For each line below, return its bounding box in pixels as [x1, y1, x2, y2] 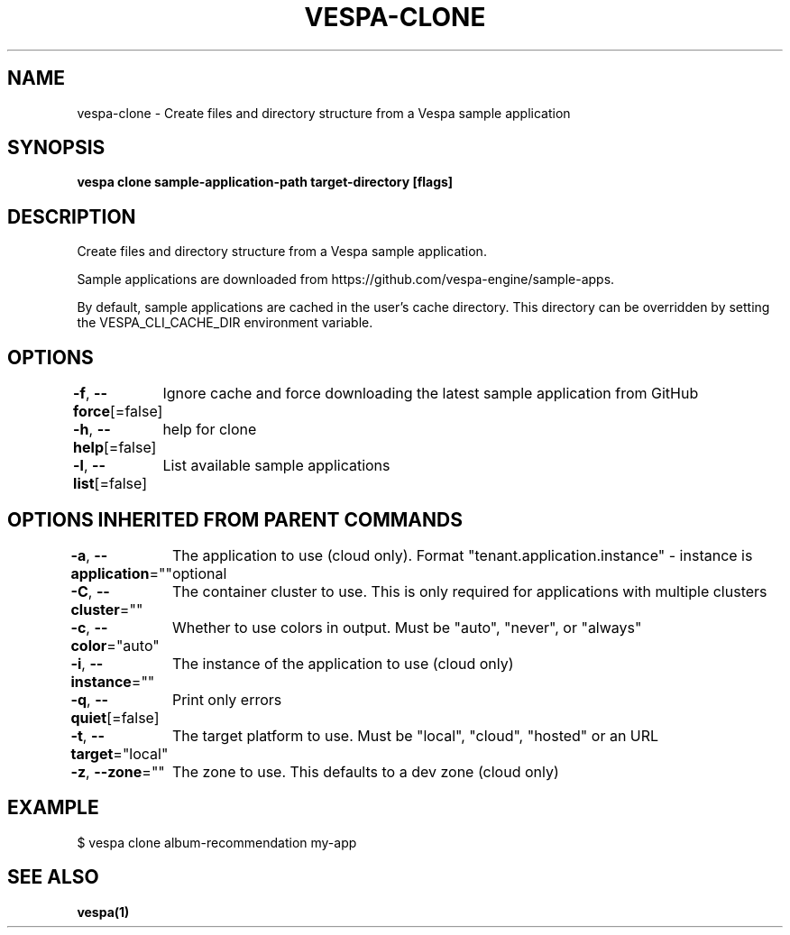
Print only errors [171, 690, 282, 709]
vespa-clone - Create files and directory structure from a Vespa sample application [77, 105, 571, 121]
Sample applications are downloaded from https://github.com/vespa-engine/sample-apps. [77, 271, 615, 288]
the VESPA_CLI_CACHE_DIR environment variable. [77, 315, 373, 331]
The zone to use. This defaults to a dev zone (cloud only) [171, 762, 559, 781]
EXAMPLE [7, 796, 99, 820]
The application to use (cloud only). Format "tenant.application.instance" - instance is [171, 545, 753, 564]
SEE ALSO [7, 866, 99, 889]
